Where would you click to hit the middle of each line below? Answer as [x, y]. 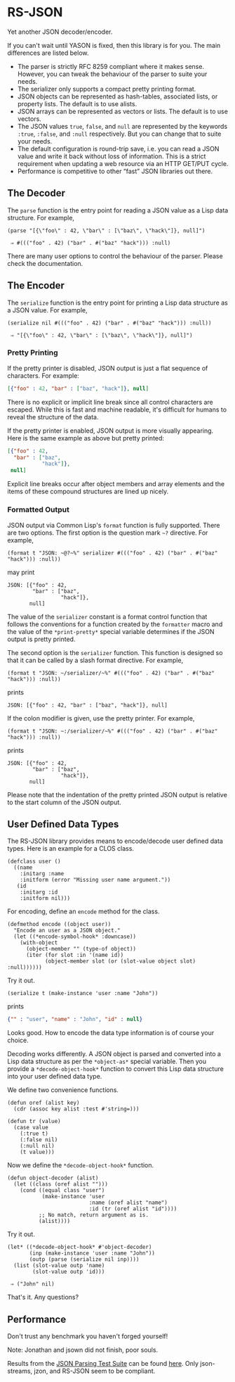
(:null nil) [37, 1146]
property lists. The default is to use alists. [77, 103]
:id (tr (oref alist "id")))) [133, 1209]
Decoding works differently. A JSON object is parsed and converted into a [114, 1054]
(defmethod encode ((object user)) [59, 925]
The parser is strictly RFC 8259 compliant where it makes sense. [111, 66]
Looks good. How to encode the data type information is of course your [111, 1033]
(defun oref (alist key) [43, 1103]
